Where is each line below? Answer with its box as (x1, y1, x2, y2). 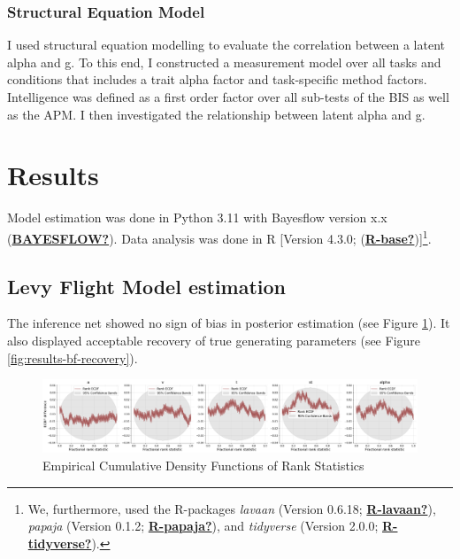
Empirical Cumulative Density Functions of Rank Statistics (42, 455, 364, 474)
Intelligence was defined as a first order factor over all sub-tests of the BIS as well (7, 88, 449, 105)
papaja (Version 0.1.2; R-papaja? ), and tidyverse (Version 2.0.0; (27, 516, 379, 535)
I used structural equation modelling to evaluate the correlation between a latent (7, 35, 445, 54)
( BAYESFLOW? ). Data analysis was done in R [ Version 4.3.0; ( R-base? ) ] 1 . (7, 226, 432, 247)
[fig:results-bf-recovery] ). (7, 348, 138, 367)
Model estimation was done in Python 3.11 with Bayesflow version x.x (7, 208, 387, 227)
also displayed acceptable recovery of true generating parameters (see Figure (7, 330, 421, 349)
